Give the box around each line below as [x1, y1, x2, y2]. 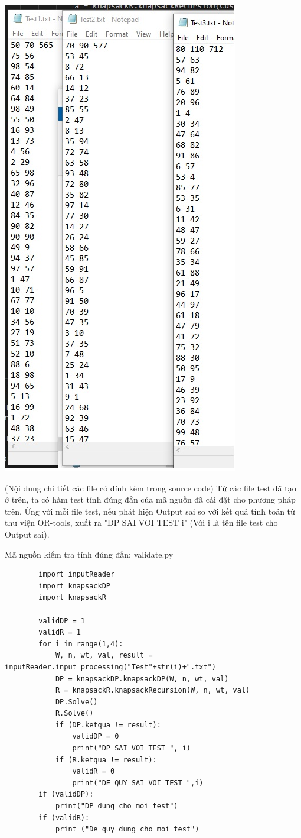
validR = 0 [72, 767, 115, 776]
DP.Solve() [55, 697, 98, 706]
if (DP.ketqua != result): [55, 720, 161, 729]
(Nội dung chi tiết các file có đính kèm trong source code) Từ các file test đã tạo [5, 481, 296, 494]
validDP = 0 [72, 732, 119, 741]
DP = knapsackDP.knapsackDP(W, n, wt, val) [55, 674, 229, 683]
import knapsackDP [38, 581, 110, 590]
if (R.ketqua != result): [55, 755, 157, 764]
